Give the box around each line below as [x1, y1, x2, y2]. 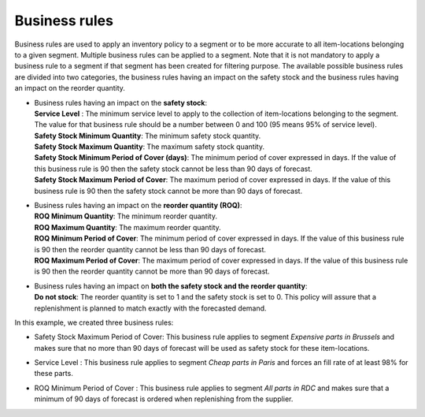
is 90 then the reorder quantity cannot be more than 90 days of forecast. [34, 266, 271, 276]
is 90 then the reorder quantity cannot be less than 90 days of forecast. [34, 244, 267, 254]
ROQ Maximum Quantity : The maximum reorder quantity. [34, 222, 222, 232]
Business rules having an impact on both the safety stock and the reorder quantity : [34, 281, 308, 291]
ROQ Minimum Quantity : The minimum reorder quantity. [34, 211, 218, 221]
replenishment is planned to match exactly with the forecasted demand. [34, 303, 267, 313]
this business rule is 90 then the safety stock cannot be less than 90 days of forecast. [34, 164, 312, 173]
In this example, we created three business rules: [14, 318, 174, 327]
